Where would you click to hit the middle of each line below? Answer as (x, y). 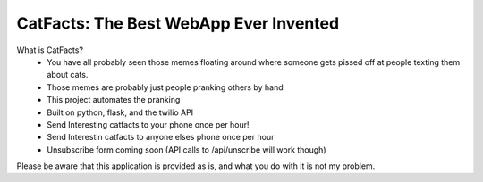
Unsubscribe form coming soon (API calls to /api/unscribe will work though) (186, 149)
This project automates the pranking (114, 100)
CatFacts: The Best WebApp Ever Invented (178, 23)
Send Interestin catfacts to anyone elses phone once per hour (161, 137)
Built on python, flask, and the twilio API (120, 112)
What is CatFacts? (50, 50)
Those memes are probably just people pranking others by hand (165, 87)
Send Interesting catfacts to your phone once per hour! (148, 124)
